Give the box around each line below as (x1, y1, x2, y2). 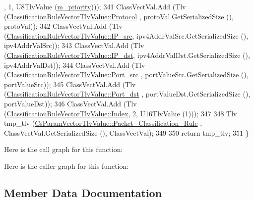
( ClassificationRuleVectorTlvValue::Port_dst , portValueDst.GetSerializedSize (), (4, 89, 251, 99)
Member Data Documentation (4, 185, 162, 200)
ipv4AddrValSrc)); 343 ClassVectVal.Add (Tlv (4, 40, 144, 50)
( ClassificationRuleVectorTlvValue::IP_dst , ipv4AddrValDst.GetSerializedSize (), (4, 50, 250, 60)
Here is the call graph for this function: (4, 144, 123, 154)
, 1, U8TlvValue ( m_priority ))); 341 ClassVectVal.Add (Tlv (4, 1, 186, 11)
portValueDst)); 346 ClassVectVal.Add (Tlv (4, 98, 137, 108)
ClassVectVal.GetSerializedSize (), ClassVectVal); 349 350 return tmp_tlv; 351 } (4, 127, 249, 138)
